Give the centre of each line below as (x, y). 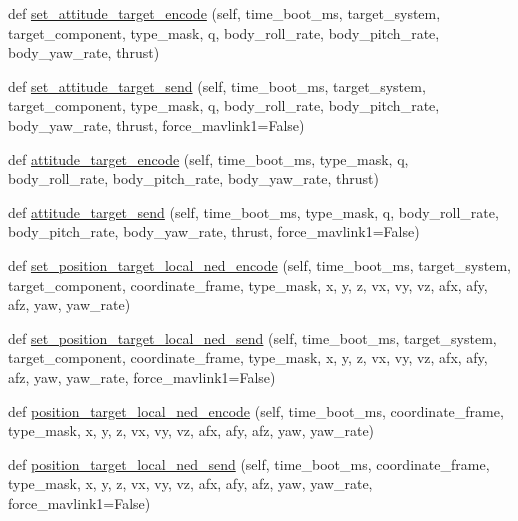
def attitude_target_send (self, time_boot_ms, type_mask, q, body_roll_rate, (253, 211)
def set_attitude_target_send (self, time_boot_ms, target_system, (217, 85)
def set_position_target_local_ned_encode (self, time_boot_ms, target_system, (259, 264)
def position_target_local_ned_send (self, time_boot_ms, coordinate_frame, (249, 463)
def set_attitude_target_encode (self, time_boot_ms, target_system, (224, 13)
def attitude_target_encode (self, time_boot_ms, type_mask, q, (208, 158)
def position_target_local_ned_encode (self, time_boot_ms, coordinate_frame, (256, 410)
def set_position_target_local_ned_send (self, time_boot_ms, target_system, (252, 337)
